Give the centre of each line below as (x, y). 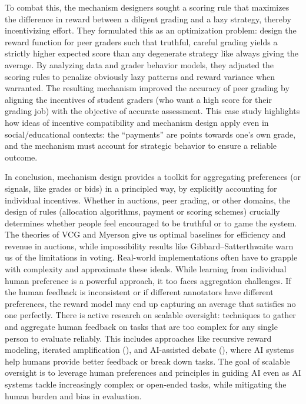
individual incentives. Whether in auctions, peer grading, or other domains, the (148, 200)
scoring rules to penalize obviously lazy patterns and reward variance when (140, 76)
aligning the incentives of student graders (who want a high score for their (138, 99)
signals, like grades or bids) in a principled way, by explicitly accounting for (141, 188)
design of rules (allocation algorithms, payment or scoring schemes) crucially (142, 211)
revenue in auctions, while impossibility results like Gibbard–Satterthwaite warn (149, 246)
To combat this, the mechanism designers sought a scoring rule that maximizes (147, 7)
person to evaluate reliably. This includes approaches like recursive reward (138, 338)
